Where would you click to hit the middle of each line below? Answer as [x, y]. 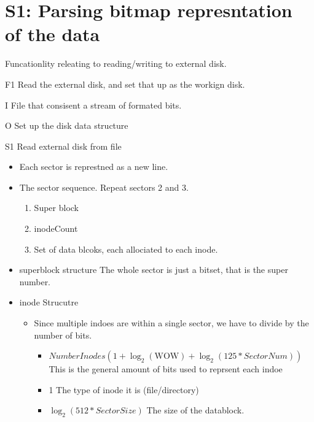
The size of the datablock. [195, 410]
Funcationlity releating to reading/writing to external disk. [116, 63]
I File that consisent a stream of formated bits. [93, 105]
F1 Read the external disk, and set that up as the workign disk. [125, 84]
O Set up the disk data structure [67, 125]
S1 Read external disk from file [63, 146]
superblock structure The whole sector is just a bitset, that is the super [154, 270]
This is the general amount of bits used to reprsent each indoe [166, 369]
